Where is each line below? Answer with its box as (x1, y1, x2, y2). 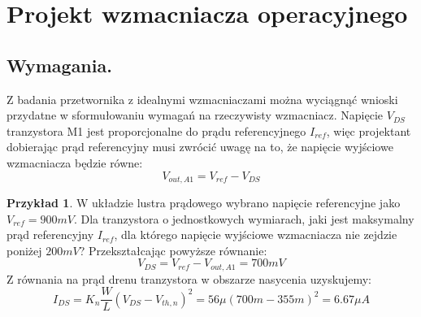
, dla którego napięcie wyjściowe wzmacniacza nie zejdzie (114, 226, 397, 243)
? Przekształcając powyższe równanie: (79, 241, 267, 258)
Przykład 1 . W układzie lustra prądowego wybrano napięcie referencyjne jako (7, 194, 401, 211)
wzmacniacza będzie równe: (7, 154, 143, 171)
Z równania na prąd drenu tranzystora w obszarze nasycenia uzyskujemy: (7, 270, 371, 287)
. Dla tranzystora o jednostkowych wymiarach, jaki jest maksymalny (73, 210, 414, 227)
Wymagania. (7, 52, 112, 77)
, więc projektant (326, 122, 411, 139)
